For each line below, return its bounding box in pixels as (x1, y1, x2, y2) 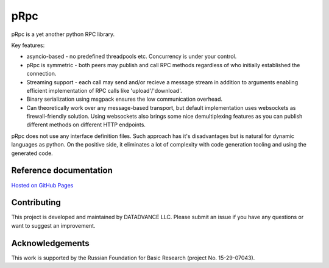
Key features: (11, 42, 45, 49)
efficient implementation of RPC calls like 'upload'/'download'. (26, 87, 182, 94)
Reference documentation (11, 165, 113, 176)
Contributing (11, 197, 61, 208)
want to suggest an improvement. (11, 222, 96, 229)
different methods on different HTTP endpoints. (26, 121, 146, 128)
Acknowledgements (11, 238, 90, 248)
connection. (26, 70, 57, 78)
